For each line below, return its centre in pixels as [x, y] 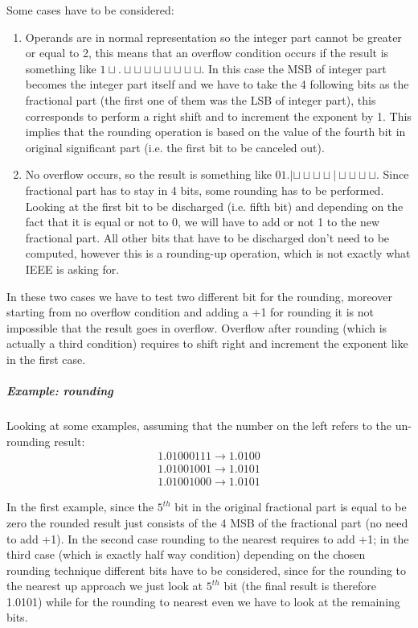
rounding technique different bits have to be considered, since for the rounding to [207, 570]
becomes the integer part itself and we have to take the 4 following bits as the [217, 84]
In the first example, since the [80, 507]
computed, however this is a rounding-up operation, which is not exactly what [218, 253]
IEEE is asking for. [72, 269]
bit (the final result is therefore [300, 586]
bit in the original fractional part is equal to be [291, 507]
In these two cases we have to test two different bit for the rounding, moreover [199, 296]
